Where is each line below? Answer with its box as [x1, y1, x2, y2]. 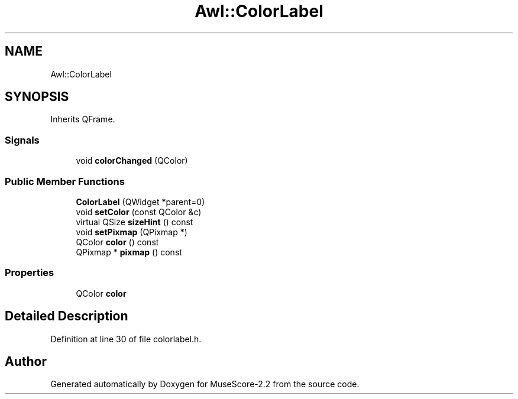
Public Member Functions [5, 175, 125, 187]
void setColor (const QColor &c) [76, 206, 202, 217]
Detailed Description [5, 309, 128, 324]
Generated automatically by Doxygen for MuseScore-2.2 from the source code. [50, 379, 360, 390]
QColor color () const [76, 236, 159, 247]
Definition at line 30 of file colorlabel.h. [50, 333, 202, 344]
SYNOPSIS [5, 89, 69, 105]
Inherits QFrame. [50, 114, 115, 125]
